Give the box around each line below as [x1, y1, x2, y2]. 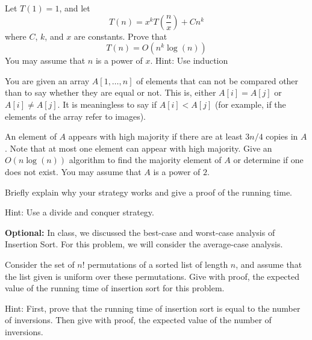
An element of [5, 130, 57, 143]
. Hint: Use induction [150, 54, 228, 67]
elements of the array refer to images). [5, 110, 146, 122]
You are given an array [5, 74, 90, 87]
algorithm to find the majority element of [69, 153, 222, 166]
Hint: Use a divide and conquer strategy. [5, 206, 154, 218]
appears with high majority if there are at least [68, 130, 243, 143]
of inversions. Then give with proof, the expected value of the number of [5, 314, 272, 326]
